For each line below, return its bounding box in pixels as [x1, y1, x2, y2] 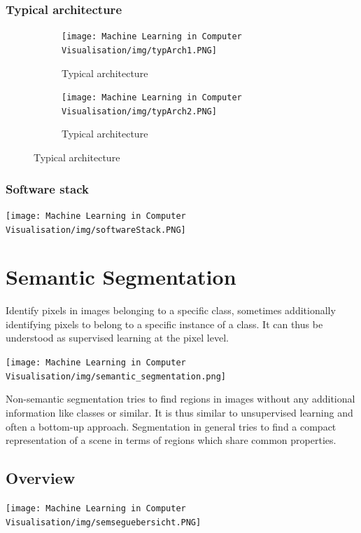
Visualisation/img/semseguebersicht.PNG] [6, 517, 201, 527]
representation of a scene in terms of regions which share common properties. [6, 433, 337, 447]
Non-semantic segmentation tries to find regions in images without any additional [6, 391, 355, 406]
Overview [6, 467, 76, 489]
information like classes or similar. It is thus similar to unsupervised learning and [6, 405, 353, 419]
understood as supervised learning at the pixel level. [6, 330, 229, 345]
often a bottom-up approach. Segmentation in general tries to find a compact [6, 419, 337, 433]
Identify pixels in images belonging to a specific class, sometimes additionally [6, 303, 336, 318]
